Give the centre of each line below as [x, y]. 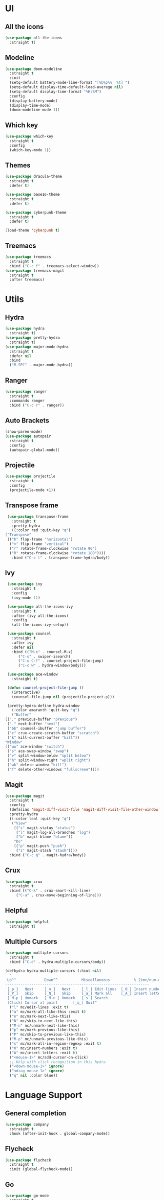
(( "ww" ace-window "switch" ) [35, 747]
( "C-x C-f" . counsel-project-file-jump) [61, 661]
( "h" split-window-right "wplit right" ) [49, 760]
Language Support [44, 1095]
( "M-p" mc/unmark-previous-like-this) [49, 1039]
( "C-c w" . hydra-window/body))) [52, 666]
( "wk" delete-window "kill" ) [37, 765]
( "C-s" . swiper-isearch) [44, 657]
